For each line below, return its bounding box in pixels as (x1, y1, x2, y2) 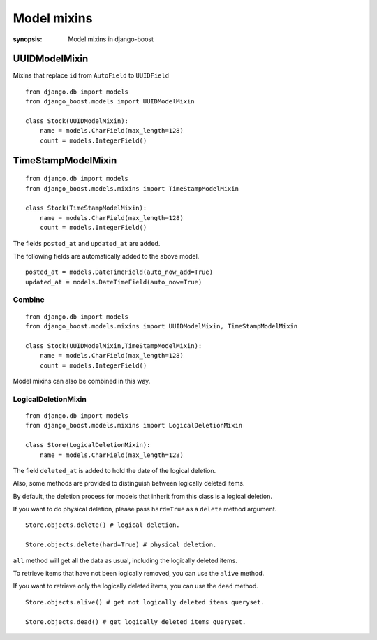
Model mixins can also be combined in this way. (13, 377, 151, 386)
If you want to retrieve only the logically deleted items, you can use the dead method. (13, 582, 258, 590)
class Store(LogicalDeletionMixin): (25, 441, 151, 449)
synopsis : (13, 35, 43, 43)
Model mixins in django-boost (68, 35, 154, 43)
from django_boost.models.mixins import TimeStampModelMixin (25, 184, 239, 192)
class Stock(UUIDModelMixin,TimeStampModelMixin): (25, 342, 202, 349)
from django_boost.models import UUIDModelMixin (25, 98, 195, 106)
